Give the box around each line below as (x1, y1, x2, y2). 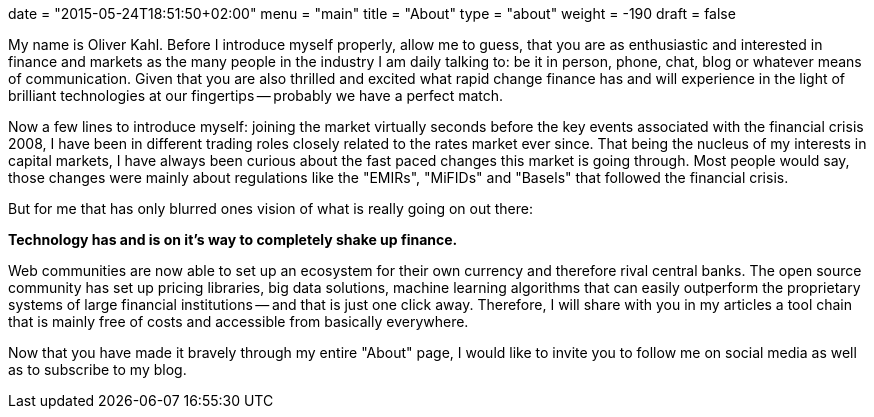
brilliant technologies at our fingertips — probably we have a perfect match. (8, 87, 504, 104)
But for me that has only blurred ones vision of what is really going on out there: (8, 200, 533, 217)
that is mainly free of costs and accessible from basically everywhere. (8, 313, 469, 330)
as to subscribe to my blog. (8, 361, 187, 378)
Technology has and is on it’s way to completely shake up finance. (8, 231, 458, 248)
